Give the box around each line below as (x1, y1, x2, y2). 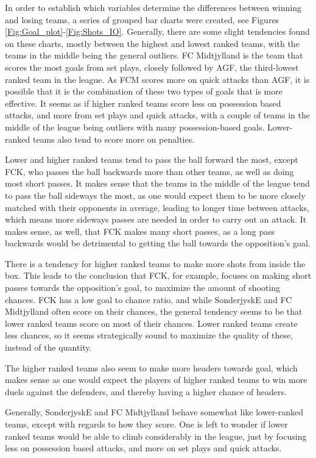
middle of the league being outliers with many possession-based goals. (5, 120, 265, 133)
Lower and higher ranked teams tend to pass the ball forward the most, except (5, 153, 298, 166)
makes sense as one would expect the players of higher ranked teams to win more (5, 373, 307, 386)
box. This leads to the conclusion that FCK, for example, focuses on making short (5, 269, 312, 282)
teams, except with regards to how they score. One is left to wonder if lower (5, 418, 288, 430)
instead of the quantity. (5, 341, 92, 354)
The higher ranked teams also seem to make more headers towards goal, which (5, 361, 298, 374)
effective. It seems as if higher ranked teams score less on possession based (5, 96, 281, 109)
